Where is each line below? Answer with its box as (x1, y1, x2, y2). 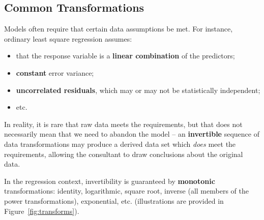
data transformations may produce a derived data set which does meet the (4, 138, 236, 149)
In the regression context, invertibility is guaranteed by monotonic (4, 175, 215, 186)
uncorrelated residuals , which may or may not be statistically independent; (16, 84, 260, 95)
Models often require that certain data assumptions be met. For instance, (4, 23, 233, 34)
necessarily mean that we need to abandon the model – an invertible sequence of (4, 129, 259, 139)
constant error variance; (16, 67, 94, 78)
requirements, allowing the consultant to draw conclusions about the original (4, 148, 243, 159)
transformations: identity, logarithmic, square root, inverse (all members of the (4, 185, 249, 196)
